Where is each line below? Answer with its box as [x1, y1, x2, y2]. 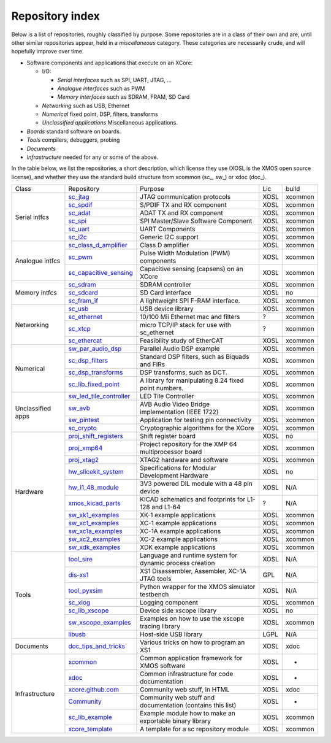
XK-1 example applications [140, 511, 216, 520]
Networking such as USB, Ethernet [42, 102, 130, 109]
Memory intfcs [15, 288, 58, 297]
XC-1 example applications [140, 519, 217, 528]
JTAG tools [140, 574, 172, 583]
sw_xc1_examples [68, 519, 120, 528]
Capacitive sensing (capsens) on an [140, 264, 243, 273]
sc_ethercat [68, 336, 102, 345]
